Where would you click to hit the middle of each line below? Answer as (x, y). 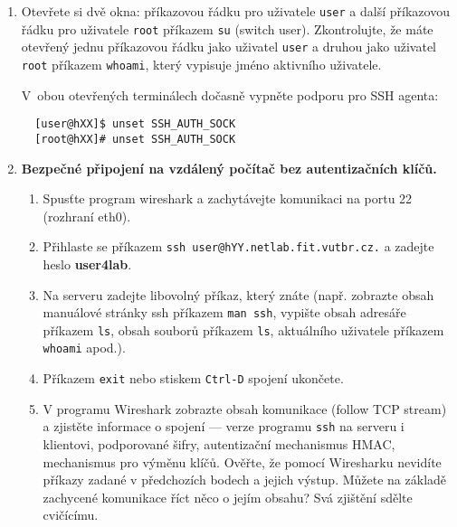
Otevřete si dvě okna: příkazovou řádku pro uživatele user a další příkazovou (235, 11)
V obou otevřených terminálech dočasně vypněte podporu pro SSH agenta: (230, 94)
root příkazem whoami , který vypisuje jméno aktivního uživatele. (201, 64)
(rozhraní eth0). (87, 216)
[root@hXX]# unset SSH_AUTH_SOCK (135, 139)
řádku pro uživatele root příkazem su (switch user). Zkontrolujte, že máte (227, 28)
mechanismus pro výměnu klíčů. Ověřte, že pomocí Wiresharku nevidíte (242, 461)
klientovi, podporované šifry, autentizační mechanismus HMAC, (219, 444)
